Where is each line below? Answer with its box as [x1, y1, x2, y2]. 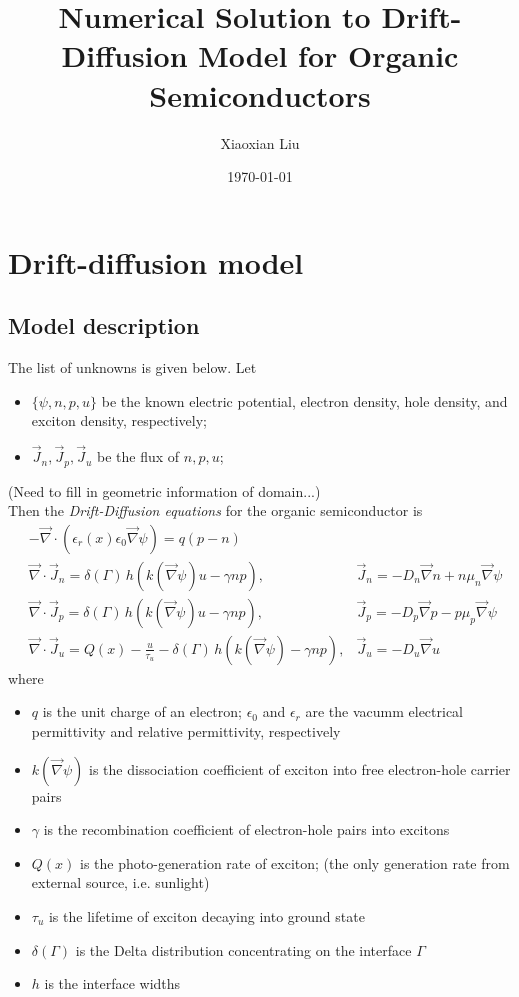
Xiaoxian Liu [220, 132, 300, 153]
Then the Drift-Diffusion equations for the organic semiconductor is [8, 500, 423, 521]
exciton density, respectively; [31, 410, 207, 431]
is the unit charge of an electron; [42, 701, 242, 722]
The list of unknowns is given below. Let [8, 357, 257, 378]
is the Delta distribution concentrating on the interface [75, 939, 412, 960]
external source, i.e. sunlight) [31, 872, 210, 893]
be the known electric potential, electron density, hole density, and [101, 390, 508, 411]
